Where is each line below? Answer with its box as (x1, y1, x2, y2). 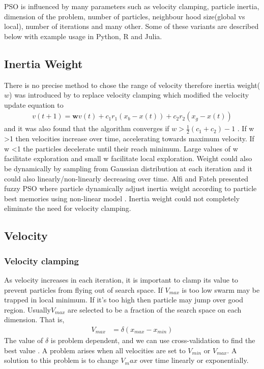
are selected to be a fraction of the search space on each (67, 304, 242, 315)
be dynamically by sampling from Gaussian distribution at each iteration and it (4, 163, 252, 173)
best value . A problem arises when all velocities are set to (4, 345, 186, 355)
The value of (4, 334, 43, 345)
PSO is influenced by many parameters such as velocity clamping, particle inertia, (4, 1, 259, 11)
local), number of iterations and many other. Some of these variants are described (4, 21, 259, 32)
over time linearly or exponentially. (139, 355, 249, 365)
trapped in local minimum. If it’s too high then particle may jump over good (4, 294, 244, 305)
